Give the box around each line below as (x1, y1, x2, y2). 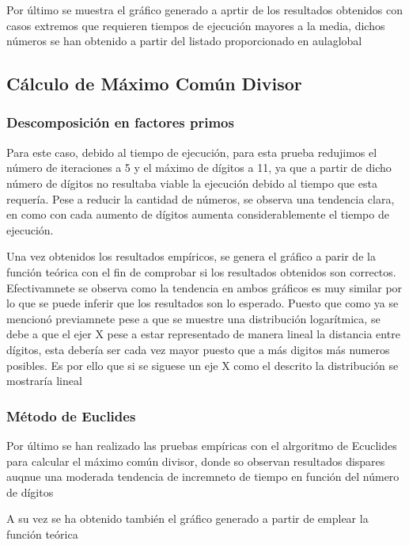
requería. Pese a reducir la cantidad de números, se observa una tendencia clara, (6, 190, 395, 207)
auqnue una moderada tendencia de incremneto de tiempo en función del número (6, 468, 400, 485)
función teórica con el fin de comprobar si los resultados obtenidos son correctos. (6, 263, 396, 280)
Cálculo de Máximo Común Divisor (6, 71, 302, 96)
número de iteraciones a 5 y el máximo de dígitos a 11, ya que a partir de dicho (6, 159, 392, 176)
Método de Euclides (6, 406, 136, 425)
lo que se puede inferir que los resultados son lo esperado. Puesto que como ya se (6, 295, 399, 311)
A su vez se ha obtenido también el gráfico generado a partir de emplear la (6, 510, 369, 527)
